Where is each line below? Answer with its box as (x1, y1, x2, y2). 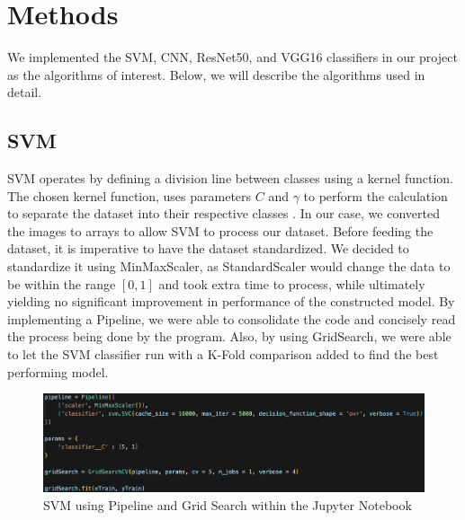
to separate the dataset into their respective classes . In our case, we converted (7, 204, 440, 223)
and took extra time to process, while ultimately (158, 274, 425, 293)
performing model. (7, 362, 109, 381)
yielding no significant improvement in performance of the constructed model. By (7, 292, 455, 311)
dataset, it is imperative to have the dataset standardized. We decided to (7, 239, 409, 258)
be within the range (7, 274, 116, 293)
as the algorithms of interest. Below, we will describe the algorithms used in (7, 65, 425, 84)
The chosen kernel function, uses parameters (7, 186, 252, 205)
